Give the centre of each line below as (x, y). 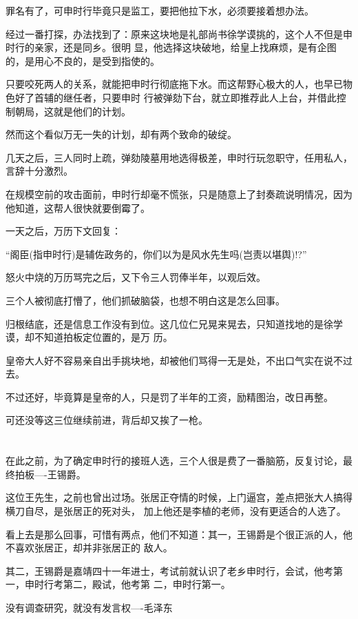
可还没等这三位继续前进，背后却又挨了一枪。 (107, 420)
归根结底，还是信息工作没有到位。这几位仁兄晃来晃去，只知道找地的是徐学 (174, 323)
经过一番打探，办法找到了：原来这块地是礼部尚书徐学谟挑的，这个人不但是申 (179, 33)
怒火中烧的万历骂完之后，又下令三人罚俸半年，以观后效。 (136, 277)
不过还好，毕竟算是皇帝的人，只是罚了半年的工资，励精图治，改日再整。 (169, 396)
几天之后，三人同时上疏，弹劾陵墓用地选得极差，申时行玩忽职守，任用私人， (179, 157)
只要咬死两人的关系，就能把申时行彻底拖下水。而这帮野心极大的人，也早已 (174, 84)
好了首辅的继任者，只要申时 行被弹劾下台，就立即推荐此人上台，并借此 (176, 97)
